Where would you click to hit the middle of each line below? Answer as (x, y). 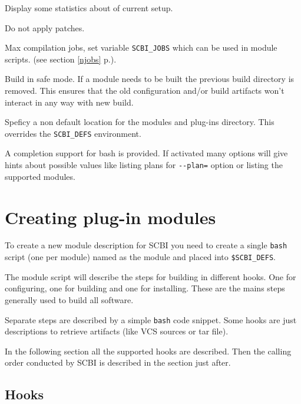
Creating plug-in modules (110, 217)
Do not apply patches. (45, 27)
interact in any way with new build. (69, 102)
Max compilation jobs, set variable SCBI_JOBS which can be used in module (141, 47)
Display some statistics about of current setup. (89, 8)
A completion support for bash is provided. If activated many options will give (146, 153)
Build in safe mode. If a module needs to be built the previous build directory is (150, 79)
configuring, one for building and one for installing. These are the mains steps (145, 288)
